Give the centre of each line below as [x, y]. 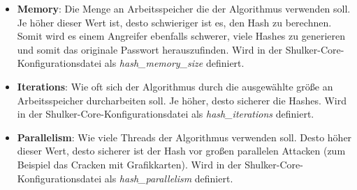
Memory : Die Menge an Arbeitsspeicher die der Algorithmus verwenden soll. [184, 8]
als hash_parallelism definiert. [169, 178]
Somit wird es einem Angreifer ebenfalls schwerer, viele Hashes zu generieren [181, 36]
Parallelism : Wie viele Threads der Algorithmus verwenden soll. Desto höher [184, 137]
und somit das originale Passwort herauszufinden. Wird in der [150, 49]
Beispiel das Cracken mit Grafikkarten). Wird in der [129, 164]
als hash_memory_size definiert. [174, 63]
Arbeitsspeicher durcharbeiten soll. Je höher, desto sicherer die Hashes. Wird [182, 100]
